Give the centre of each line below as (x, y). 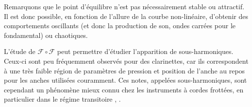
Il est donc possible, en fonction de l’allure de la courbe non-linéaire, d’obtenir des (126, 16)
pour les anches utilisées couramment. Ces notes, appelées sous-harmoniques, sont (126, 80)
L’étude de (20, 51)
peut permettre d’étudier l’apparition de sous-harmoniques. (145, 51)
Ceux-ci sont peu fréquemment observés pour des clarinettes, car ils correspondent (126, 61)
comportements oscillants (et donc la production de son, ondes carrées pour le (120, 26)
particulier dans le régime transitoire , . (62, 99)
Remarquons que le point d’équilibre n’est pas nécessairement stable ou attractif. (124, 6)
